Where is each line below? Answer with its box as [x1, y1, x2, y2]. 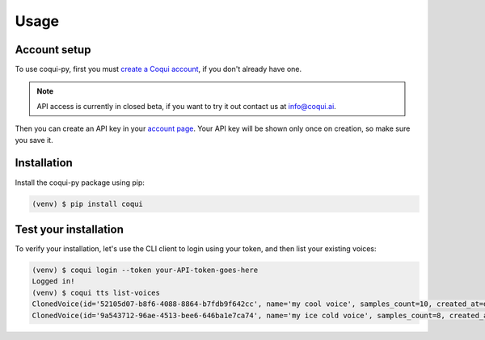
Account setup [15, 43, 91, 57]
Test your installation [15, 222, 124, 236]
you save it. [15, 135, 53, 145]
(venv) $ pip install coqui [32, 199, 143, 208]
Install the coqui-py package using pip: [15, 178, 145, 187]
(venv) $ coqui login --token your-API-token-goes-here [32, 266, 259, 275]
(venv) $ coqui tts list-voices [32, 288, 161, 297]
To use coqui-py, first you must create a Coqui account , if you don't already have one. [15, 65, 302, 74]
